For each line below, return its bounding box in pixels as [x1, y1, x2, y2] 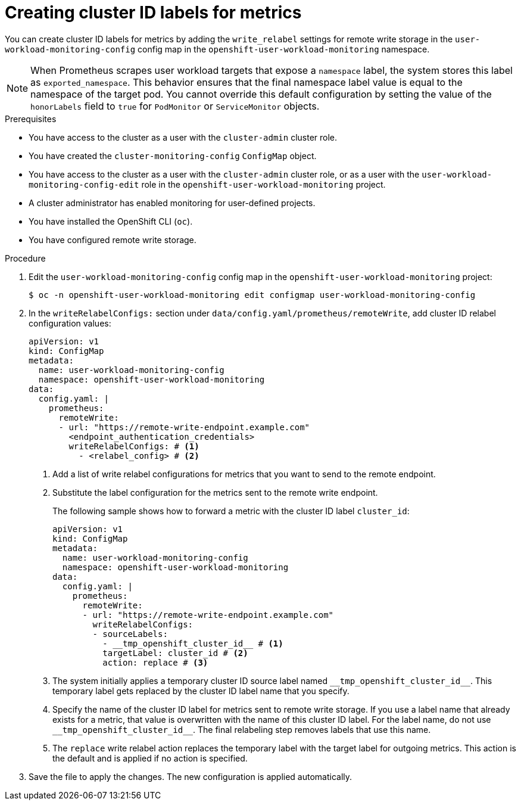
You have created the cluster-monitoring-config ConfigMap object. [29, 150, 317, 161]
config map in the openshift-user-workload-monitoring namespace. [138, 43, 430, 54]
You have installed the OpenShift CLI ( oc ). [29, 216, 193, 226]
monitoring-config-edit [29, 179, 139, 189]
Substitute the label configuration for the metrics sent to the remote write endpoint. [52, 487, 378, 498]
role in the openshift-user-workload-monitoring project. [141, 179, 386, 189]
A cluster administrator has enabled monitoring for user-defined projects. [29, 197, 316, 208]
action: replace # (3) [102, 657, 208, 667]
